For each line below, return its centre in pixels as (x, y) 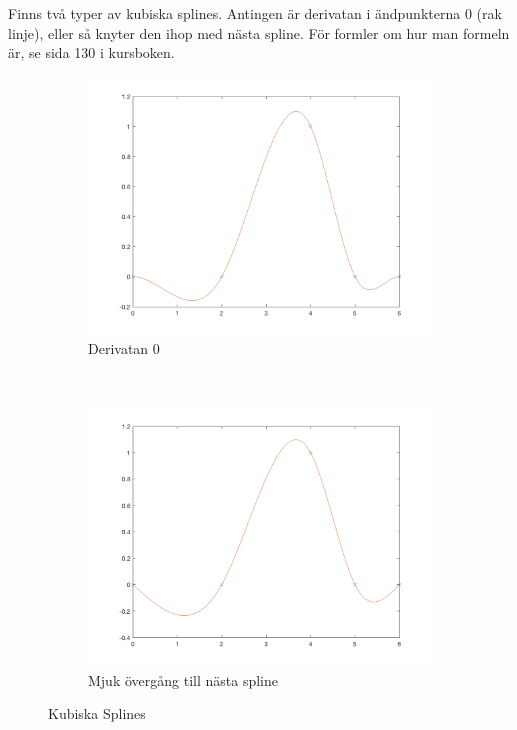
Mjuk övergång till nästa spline (183, 679)
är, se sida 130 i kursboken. (91, 52)
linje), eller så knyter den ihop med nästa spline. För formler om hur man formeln (259, 32)
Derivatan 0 (124, 348)
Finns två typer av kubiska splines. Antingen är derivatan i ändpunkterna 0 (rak (255, 13)
